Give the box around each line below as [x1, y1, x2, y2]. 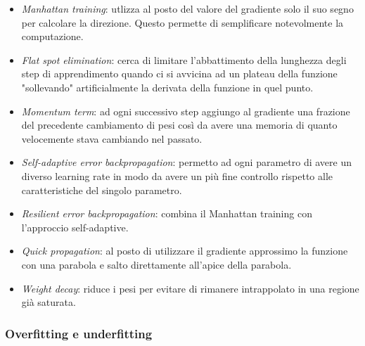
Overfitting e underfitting [5, 324, 153, 342]
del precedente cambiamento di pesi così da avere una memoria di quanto [21, 117, 338, 132]
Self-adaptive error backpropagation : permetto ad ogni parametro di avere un [21, 155, 352, 169]
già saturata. [21, 295, 76, 309]
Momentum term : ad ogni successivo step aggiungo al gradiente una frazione [21, 103, 350, 118]
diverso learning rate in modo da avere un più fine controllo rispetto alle [21, 168, 333, 183]
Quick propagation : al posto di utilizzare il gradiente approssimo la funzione [21, 243, 348, 258]
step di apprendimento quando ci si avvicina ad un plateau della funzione [21, 66, 338, 81]
